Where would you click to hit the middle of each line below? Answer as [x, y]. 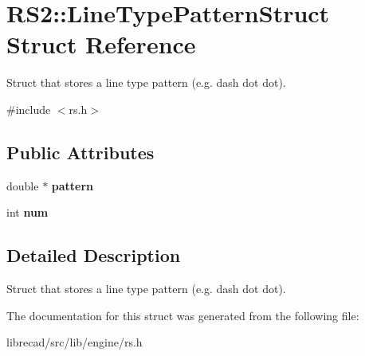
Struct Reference [101, 44]
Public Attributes [80, 152]
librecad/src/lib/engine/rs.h [75, 342]
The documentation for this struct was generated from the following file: [183, 315]
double [23, 185]
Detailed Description [94, 255]
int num [27, 212]
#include [29, 109]
